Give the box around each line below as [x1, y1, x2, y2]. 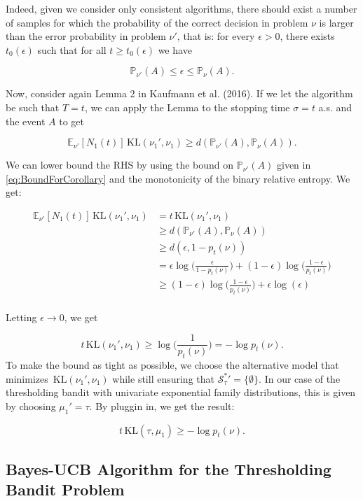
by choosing [6, 398, 56, 413]
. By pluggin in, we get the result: [89, 398, 235, 413]
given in [276, 157, 311, 172]
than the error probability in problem [6, 29, 166, 43]
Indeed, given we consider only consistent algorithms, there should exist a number [6, 1, 357, 15]
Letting [6, 309, 37, 324]
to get [59, 113, 84, 128]
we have [158, 42, 192, 57]
